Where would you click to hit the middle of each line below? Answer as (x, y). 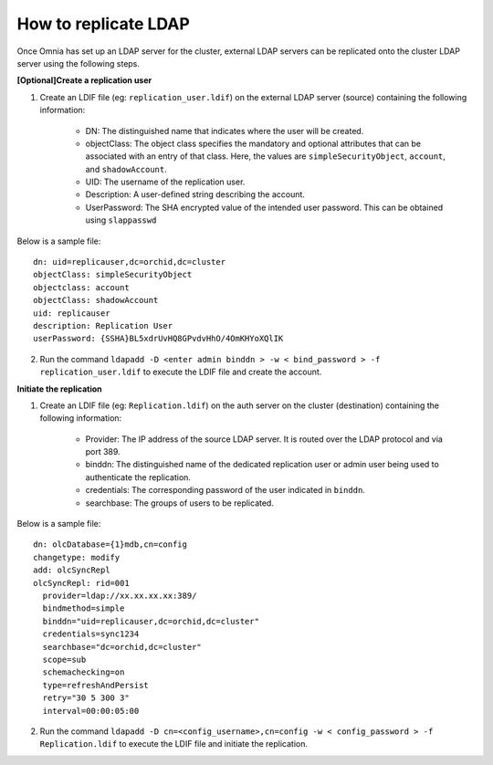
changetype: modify (77, 557)
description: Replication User (103, 325)
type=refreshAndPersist (96, 685)
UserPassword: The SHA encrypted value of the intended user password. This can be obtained (264, 207)
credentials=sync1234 (91, 634)
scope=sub (64, 659)
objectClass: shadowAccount (96, 300)
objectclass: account (81, 287)
